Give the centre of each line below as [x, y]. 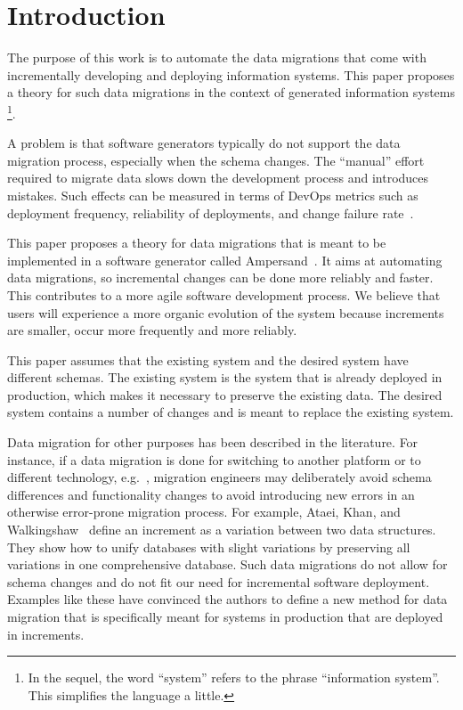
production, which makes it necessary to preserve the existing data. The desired [225, 394]
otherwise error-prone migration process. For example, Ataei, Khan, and [204, 512]
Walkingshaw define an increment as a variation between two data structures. [222, 530]
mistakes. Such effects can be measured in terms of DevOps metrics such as [213, 195]
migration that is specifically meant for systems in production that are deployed [225, 616]
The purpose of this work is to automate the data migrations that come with [217, 57]
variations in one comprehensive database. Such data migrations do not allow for [227, 564]
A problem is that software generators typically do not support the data [204, 143]
